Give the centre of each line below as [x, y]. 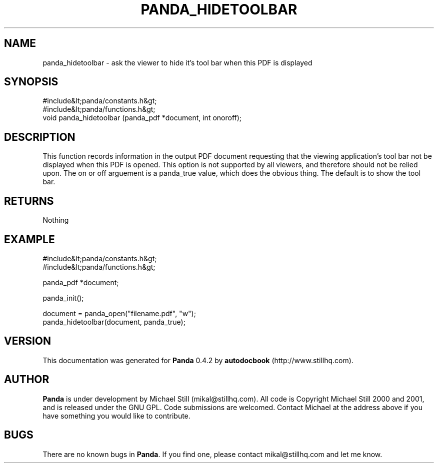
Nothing [56, 220]
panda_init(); [63, 298]
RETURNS [29, 201]
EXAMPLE [29, 239]
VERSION [28, 341]
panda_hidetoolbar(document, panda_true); [114, 322]
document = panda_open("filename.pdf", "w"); [119, 313]
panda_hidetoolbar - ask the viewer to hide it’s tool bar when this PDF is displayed [177, 62]
